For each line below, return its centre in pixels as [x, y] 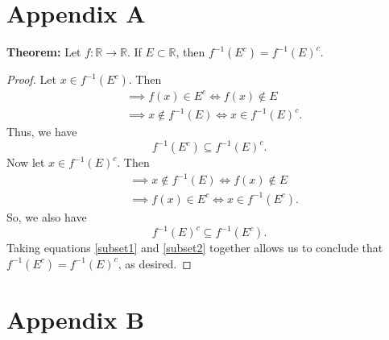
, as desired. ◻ [155, 263]
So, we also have [47, 216]
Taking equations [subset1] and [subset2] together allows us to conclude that [195, 248]
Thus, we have [42, 132]
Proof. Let [31, 79]
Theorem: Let [44, 52]
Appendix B [76, 319]
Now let [26, 162]
